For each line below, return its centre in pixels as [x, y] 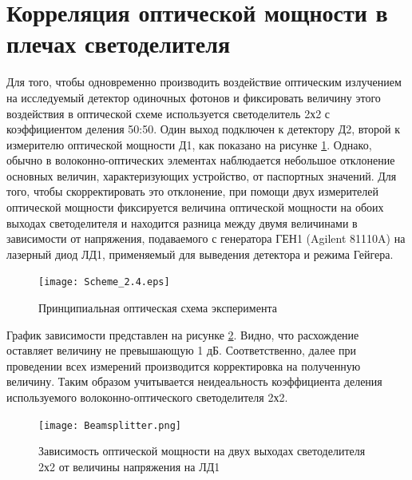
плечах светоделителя [119, 44]
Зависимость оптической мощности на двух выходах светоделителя [202, 451]
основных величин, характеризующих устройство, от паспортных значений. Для [202, 175]
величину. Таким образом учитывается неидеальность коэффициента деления [194, 381]
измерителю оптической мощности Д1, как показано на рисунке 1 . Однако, [189, 144]
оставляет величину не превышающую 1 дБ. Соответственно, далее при [182, 350]
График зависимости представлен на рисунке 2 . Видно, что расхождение [183, 334]
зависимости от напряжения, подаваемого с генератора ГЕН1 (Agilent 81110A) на [206, 238]
